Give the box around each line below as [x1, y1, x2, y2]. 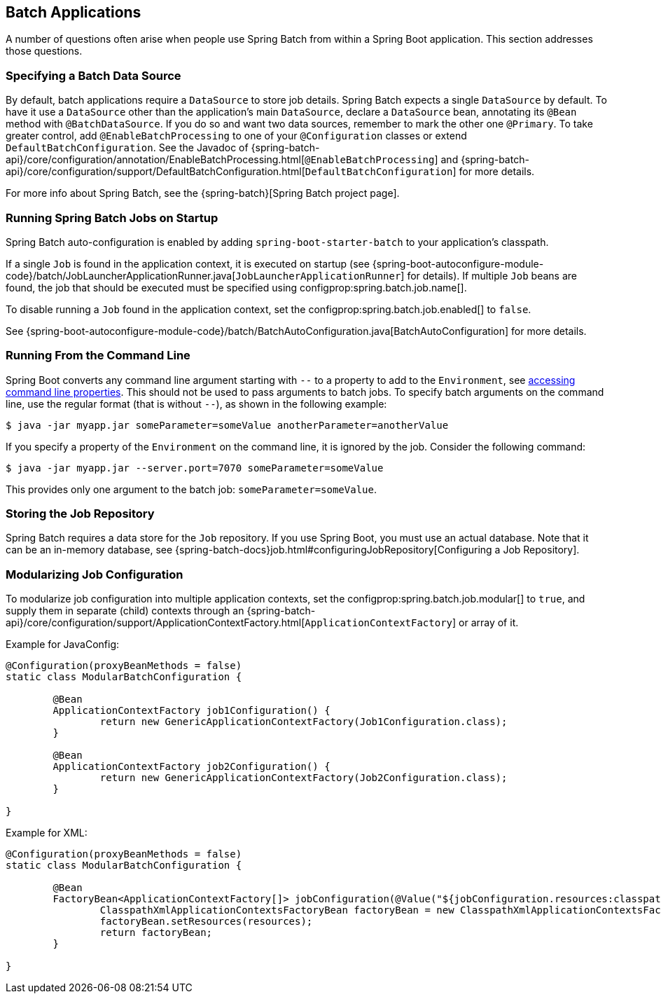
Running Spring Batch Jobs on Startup [6, 210, 218, 225]
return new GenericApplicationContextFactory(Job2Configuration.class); [99, 772, 508, 784]
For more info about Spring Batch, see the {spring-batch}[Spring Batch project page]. [6, 187, 400, 200]
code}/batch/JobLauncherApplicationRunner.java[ [6, 269, 236, 282]
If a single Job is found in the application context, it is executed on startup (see [6, 257, 370, 270]
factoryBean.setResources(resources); [99, 916, 313, 928]
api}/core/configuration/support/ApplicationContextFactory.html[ [6, 616, 305, 629]
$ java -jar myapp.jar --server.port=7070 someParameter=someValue [6, 462, 384, 474]
